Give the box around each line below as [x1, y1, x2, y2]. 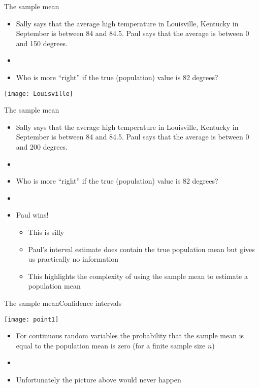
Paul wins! [16, 209, 49, 220]
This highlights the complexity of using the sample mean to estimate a [28, 270, 248, 281]
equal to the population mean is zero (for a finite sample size [16, 340, 206, 350]
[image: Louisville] [4, 90, 74, 97]
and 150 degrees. [16, 38, 68, 48]
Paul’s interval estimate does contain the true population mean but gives [28, 243, 255, 254]
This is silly [28, 226, 64, 237]
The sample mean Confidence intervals [4, 297, 122, 308]
